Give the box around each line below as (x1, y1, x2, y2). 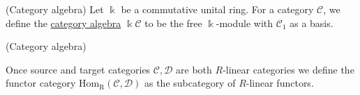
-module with (216, 15, 273, 30)
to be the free (144, 15, 202, 30)
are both (176, 62, 212, 76)
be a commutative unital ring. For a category (121, 2, 314, 16)
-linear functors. (246, 76, 314, 90)
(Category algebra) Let (6, 2, 104, 16)
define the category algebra (6, 15, 121, 30)
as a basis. (290, 15, 333, 30)
